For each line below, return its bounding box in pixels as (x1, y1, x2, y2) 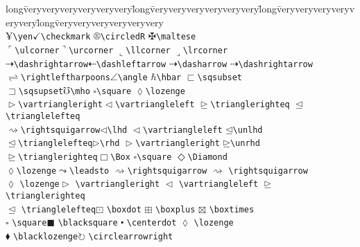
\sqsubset (197, 73, 243, 83)
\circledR (100, 32, 146, 42)
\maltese (155, 32, 196, 42)
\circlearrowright (88, 232, 173, 242)
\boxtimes (209, 204, 255, 214)
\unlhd (232, 125, 263, 135)
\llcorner (126, 45, 171, 55)
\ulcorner (15, 45, 60, 55)
